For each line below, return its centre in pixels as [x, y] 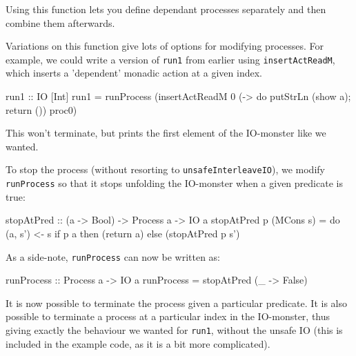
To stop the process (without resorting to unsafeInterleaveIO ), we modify [165, 169]
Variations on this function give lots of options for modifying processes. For [165, 46]
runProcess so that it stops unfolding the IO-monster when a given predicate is [174, 183]
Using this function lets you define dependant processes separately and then [166, 9]
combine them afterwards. [60, 22]
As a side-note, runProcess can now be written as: [113, 256]
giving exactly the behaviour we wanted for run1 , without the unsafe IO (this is [174, 329]
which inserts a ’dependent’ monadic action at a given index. [134, 73]
